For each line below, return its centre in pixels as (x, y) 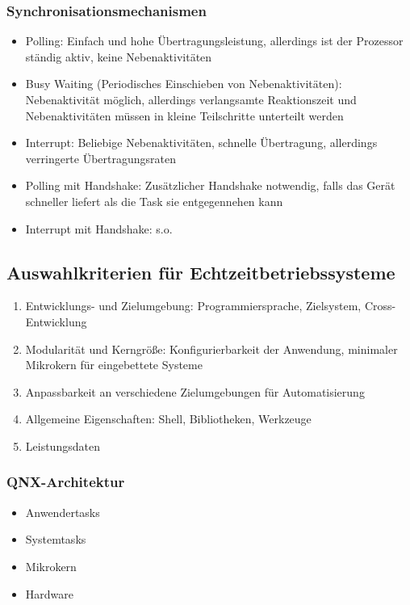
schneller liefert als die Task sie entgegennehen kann (154, 201)
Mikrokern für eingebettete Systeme (114, 365)
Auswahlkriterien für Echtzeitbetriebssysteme (201, 272)
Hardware (49, 593)
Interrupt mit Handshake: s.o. (99, 228)
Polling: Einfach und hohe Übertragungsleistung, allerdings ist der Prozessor (214, 41)
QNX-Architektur (66, 482)
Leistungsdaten (63, 445)
